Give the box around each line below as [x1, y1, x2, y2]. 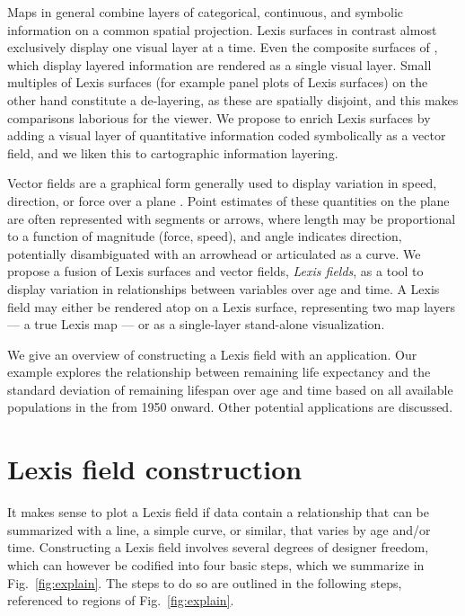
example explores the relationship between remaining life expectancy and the [7, 362, 431, 381]
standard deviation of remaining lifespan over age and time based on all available [7, 379, 453, 398]
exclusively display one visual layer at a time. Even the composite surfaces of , [7, 38, 438, 57]
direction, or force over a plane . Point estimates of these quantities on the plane [7, 191, 450, 210]
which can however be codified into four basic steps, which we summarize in [7, 555, 425, 574]
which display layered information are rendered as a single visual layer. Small [7, 55, 432, 74]
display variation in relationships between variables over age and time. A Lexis [7, 279, 440, 298]
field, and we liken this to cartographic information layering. [7, 143, 338, 162]
